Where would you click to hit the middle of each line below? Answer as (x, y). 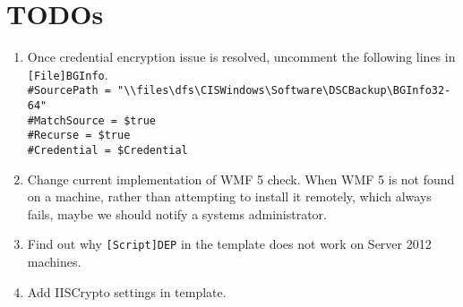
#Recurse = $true (79, 136)
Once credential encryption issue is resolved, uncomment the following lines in (241, 57)
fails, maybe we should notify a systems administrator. (177, 213)
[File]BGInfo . (68, 74)
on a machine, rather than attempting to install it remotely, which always (229, 196)
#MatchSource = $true (91, 120)
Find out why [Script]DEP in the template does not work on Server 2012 (229, 244)
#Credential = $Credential (107, 150)
